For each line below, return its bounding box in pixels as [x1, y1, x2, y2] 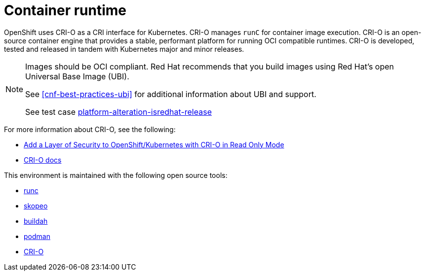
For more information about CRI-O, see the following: [4, 125, 176, 134]
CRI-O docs [24, 155, 62, 164]
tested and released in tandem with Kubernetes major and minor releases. [4, 44, 244, 53]
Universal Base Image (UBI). [25, 71, 129, 81]
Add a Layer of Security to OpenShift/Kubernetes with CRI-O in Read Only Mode [24, 140, 284, 149]
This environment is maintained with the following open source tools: [4, 171, 228, 179]
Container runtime [4, 2, 127, 19]
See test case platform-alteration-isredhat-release [25, 106, 212, 117]
